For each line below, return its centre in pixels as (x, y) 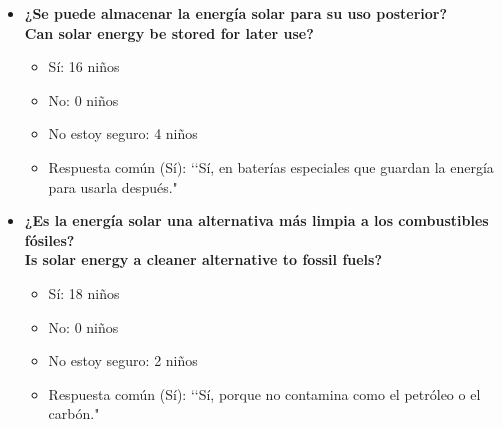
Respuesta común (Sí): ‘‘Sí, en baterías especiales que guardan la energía (271, 166)
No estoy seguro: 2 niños (123, 360)
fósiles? (49, 239)
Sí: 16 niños (84, 66)
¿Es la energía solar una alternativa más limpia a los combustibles (256, 220)
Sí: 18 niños (84, 292)
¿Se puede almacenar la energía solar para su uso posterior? (236, 13)
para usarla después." (113, 186)
